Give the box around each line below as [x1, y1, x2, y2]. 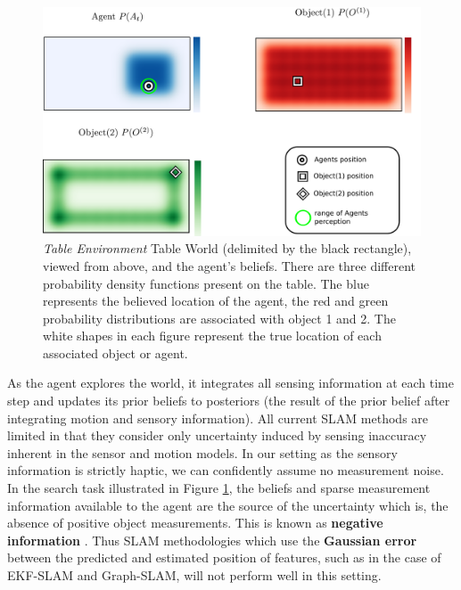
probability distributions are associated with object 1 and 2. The [43, 308, 396, 327]
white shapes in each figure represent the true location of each [43, 326, 382, 345]
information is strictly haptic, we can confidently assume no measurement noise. [7, 461, 444, 479]
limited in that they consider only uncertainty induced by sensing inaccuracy [7, 426, 427, 445]
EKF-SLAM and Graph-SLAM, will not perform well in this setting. [7, 566, 382, 584]
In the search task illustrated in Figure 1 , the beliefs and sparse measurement [7, 479, 431, 497]
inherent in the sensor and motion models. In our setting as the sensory [7, 443, 398, 462]
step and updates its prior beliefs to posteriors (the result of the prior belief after [7, 391, 450, 410]
